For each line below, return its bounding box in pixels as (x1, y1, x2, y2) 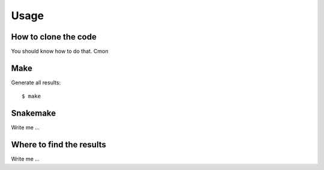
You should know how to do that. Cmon (11, 48, 109, 55)
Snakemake (11, 108, 56, 119)
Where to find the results (11, 139, 106, 150)
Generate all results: (11, 78, 61, 86)
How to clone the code (11, 32, 97, 42)
